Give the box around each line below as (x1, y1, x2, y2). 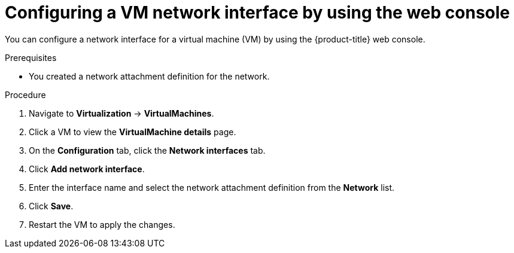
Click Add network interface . (29, 163, 145, 174)
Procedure (5, 89, 46, 100)
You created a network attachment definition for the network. (29, 71, 270, 81)
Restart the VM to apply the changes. (29, 219, 175, 230)
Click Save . (29, 200, 74, 211)
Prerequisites (5, 52, 57, 63)
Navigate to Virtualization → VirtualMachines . (29, 108, 214, 118)
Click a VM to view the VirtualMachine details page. (29, 126, 236, 137)
